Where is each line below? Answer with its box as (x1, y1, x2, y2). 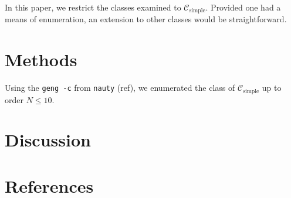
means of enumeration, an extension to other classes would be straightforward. (5, 13, 287, 25)
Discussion (5, 128, 91, 152)
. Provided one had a (205, 1, 281, 13)
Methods (5, 47, 77, 71)
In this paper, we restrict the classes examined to (5, 1, 181, 13)
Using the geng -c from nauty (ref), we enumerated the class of (5, 81, 235, 94)
